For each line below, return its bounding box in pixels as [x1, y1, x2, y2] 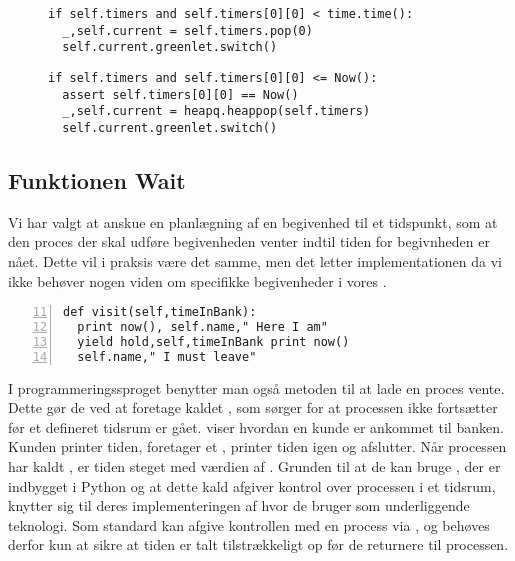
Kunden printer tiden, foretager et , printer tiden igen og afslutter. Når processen [8, 436, 507, 457]
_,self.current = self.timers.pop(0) [62, 23, 313, 38]
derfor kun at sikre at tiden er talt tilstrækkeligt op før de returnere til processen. [8, 534, 509, 555]
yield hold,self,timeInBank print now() [77, 334, 350, 349]
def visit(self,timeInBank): [63, 305, 257, 320]
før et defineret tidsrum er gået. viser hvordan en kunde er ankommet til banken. [8, 416, 504, 437]
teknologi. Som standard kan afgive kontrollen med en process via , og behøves [8, 514, 490, 535]
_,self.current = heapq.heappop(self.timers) [62, 104, 371, 119]
